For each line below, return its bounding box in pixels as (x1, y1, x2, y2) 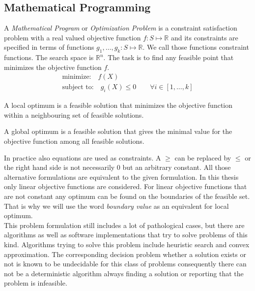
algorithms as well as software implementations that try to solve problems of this (4, 229, 248, 240)
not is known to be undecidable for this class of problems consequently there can (4, 259, 247, 269)
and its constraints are (170, 32, 238, 42)
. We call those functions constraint (142, 42, 249, 52)
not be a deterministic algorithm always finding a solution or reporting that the (4, 268, 244, 278)
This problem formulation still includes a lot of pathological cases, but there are (4, 220, 245, 230)
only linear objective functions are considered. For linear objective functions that (4, 181, 247, 192)
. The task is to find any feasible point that (103, 52, 234, 63)
